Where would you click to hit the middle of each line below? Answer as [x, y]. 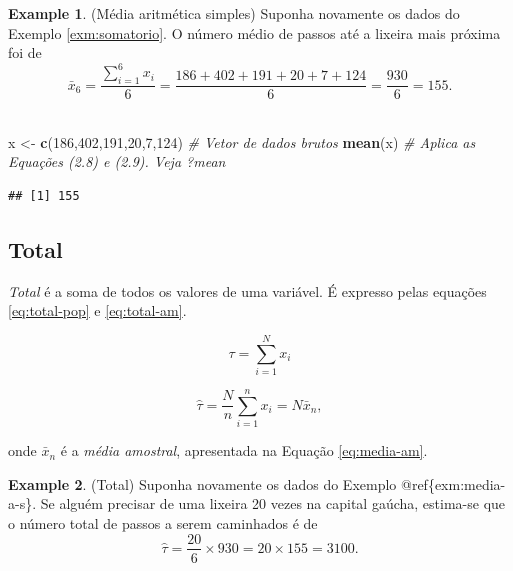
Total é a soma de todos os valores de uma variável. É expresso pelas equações [247, 290]
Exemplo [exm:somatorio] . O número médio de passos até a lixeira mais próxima [254, 32]
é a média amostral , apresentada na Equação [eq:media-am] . [244, 450]
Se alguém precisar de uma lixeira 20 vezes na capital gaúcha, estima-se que [273, 503]
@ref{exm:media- [453, 483]
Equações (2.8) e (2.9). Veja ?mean [117, 161]
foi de [25, 52]
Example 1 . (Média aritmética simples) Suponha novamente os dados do [234, 13]
